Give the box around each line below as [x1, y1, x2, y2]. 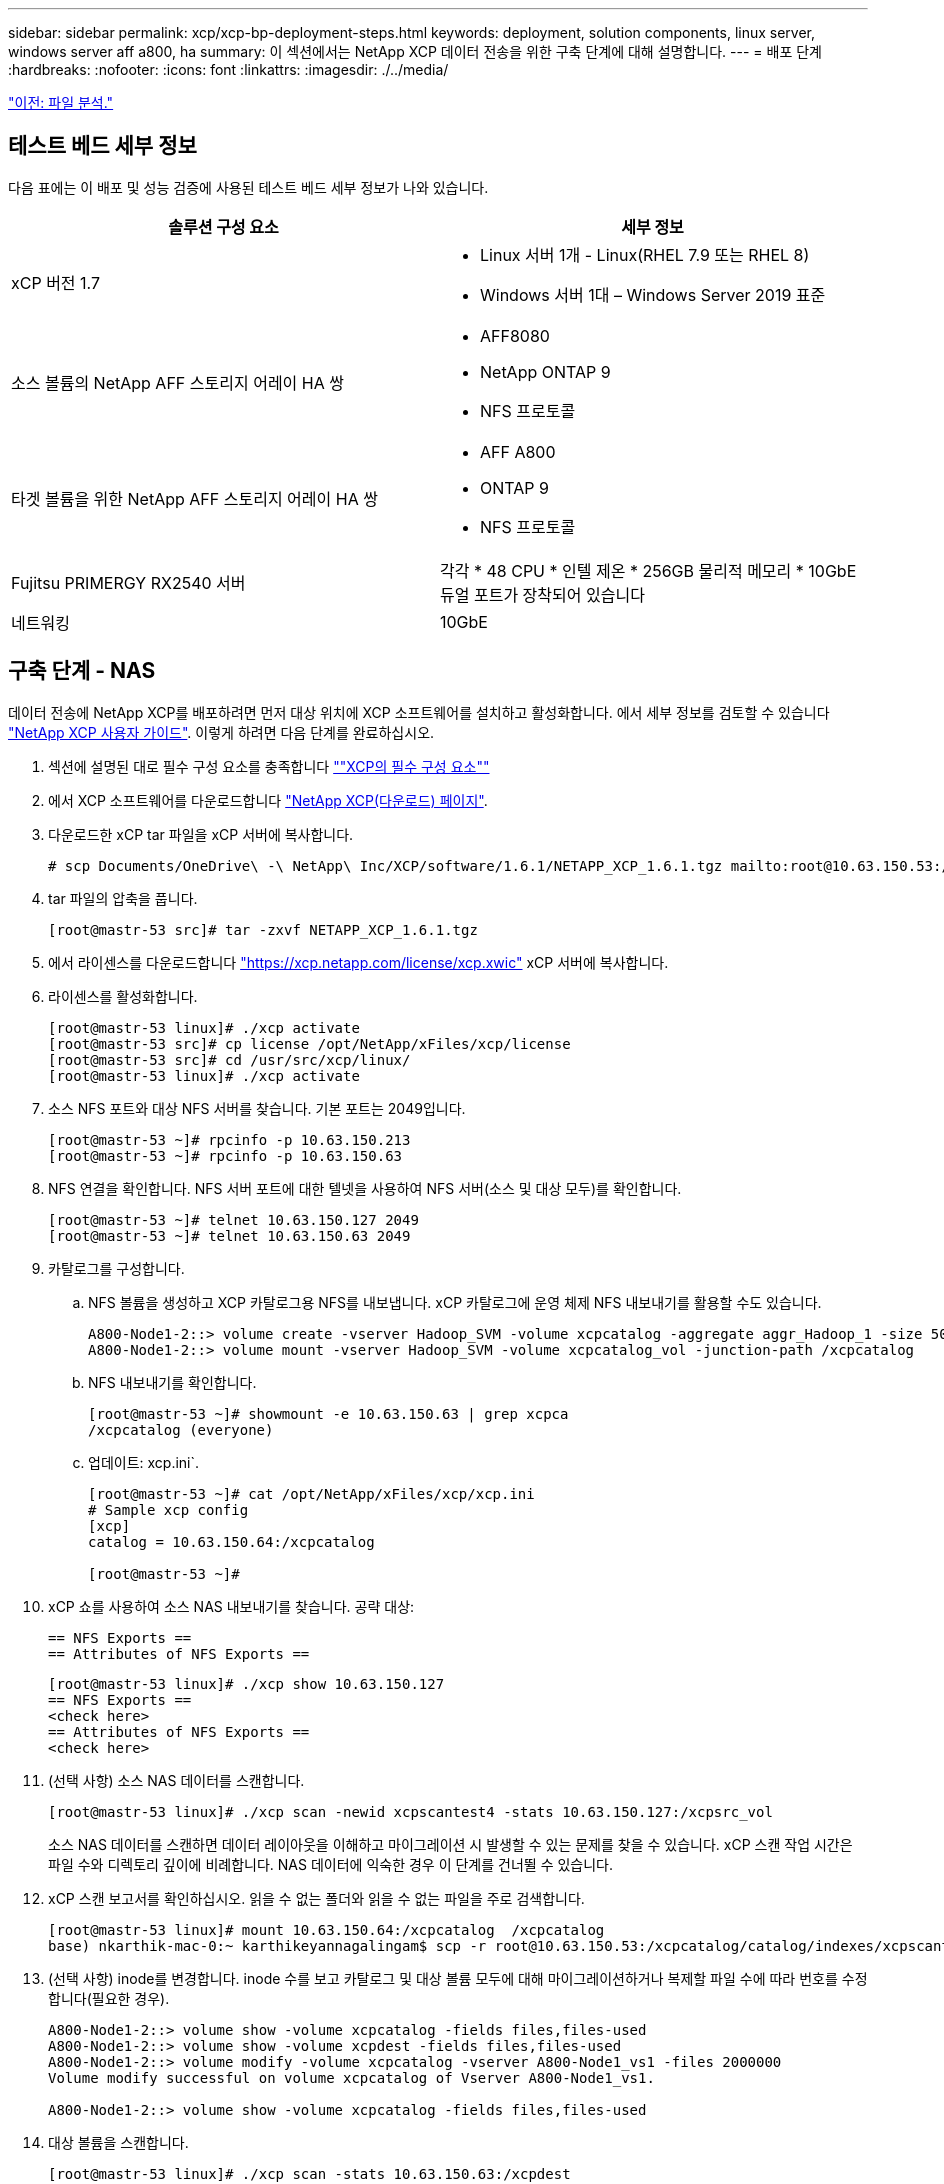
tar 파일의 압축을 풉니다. [48, 889, 198, 907]
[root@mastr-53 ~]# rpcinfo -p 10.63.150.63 [48, 1147, 403, 1164]
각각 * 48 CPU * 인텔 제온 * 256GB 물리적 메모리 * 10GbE [440, 560, 857, 581]
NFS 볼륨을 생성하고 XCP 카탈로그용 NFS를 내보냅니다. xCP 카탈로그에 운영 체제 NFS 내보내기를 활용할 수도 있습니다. [88, 1293, 822, 1311]
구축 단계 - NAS [8, 658, 156, 684]
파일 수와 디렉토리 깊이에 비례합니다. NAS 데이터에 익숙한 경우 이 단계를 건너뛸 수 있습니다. [48, 1855, 614, 1873]
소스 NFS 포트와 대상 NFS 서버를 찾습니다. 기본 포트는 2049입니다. [48, 1099, 466, 1117]
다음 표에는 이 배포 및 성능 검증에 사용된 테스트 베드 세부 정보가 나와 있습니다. [8, 178, 489, 196]
